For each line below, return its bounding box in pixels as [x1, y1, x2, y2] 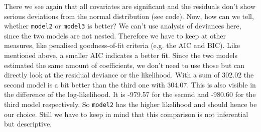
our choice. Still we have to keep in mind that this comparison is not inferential [4, 108, 248, 119]
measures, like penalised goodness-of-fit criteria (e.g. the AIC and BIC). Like [4, 40, 240, 50]
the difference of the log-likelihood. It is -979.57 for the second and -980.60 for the [4, 89, 256, 99]
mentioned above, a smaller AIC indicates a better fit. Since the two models [4, 50, 237, 60]
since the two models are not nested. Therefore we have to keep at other [4, 30, 226, 40]
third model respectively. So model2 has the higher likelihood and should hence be [4, 99, 257, 109]
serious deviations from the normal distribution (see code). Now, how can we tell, [4, 10, 254, 21]
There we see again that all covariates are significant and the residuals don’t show [4, 1, 256, 11]
